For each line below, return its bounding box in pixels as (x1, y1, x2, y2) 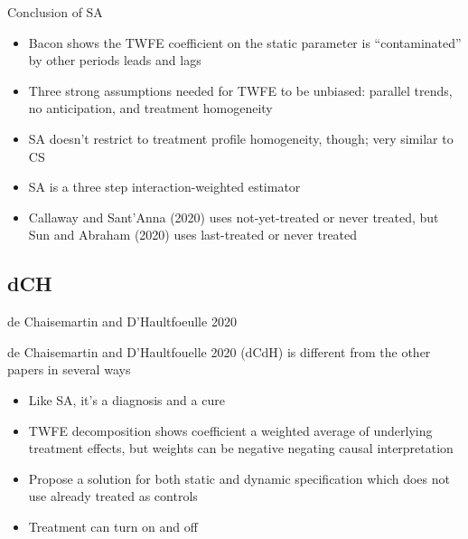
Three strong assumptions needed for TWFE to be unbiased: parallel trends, (28, 80, 453, 99)
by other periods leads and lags (28, 51, 201, 70)
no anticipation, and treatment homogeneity (28, 99, 273, 118)
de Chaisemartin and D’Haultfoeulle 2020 (7, 312, 237, 331)
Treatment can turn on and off (28, 516, 198, 535)
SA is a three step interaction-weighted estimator (28, 177, 301, 196)
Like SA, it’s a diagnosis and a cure (28, 390, 225, 409)
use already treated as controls (28, 487, 198, 506)
